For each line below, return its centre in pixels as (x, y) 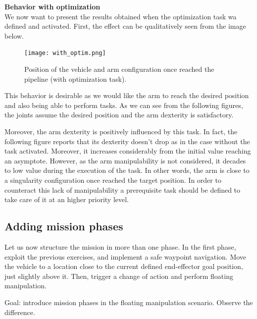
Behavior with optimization (52, 6)
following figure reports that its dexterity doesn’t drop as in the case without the (127, 141)
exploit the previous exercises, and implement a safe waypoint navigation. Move (126, 256)
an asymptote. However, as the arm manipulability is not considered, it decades (125, 160)
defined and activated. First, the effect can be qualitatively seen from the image (125, 26)
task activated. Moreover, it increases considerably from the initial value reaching (128, 151)
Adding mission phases (64, 226)
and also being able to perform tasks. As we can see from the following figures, (124, 105)
